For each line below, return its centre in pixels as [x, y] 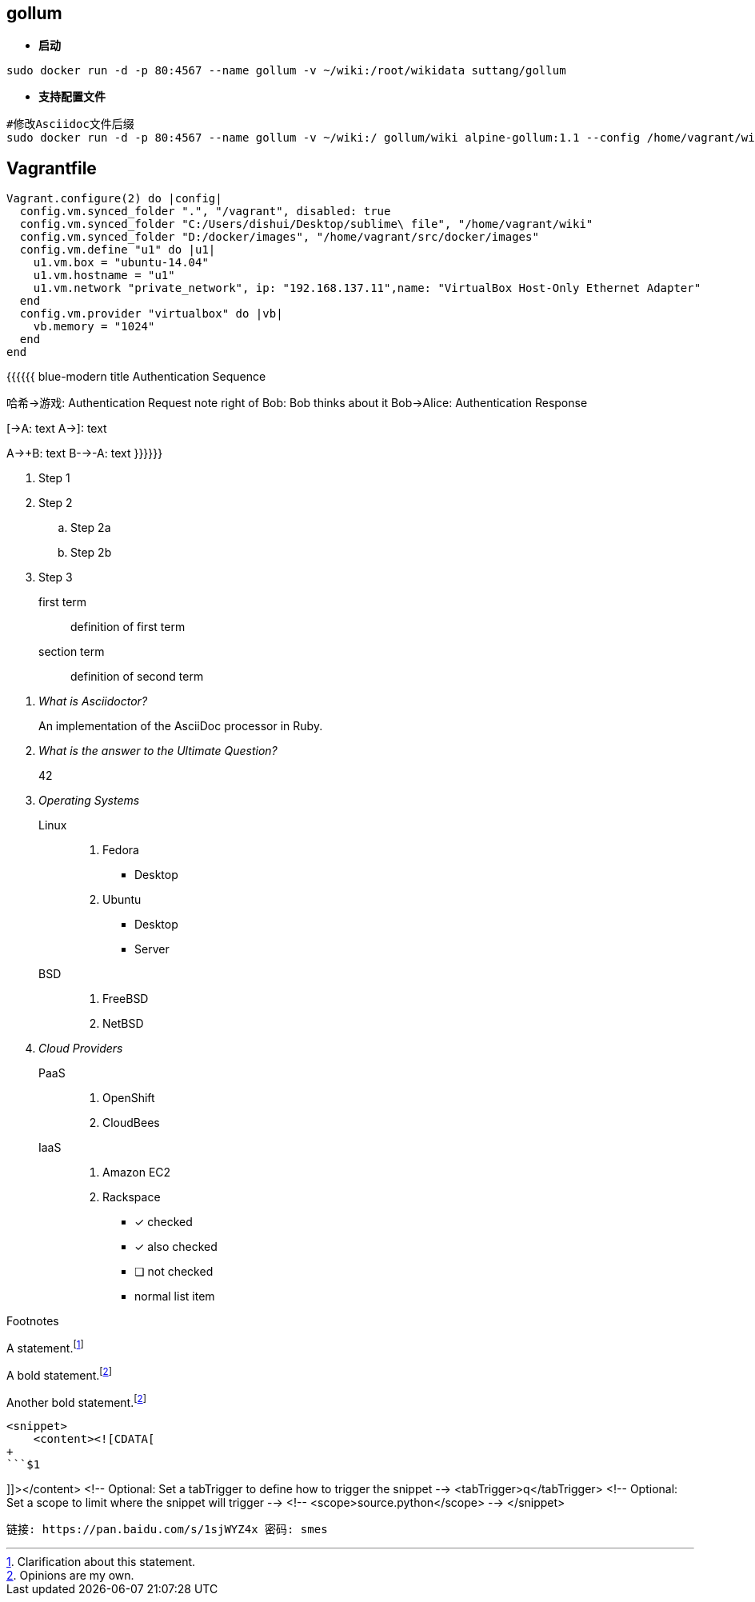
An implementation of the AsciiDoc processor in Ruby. [181, 726]
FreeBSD [126, 999]
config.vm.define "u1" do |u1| [118, 250]
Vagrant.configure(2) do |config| [114, 199]
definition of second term [137, 677]
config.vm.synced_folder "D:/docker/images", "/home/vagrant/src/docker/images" [279, 237]
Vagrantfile [52, 168]
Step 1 [54, 478]
